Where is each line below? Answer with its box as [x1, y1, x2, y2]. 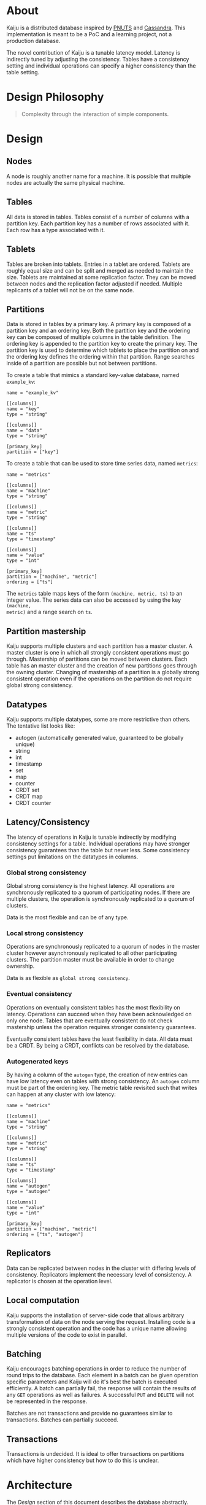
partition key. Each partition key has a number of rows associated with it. [6, 219, 190, 227]
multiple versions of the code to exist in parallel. [6, 1331, 128, 1339]
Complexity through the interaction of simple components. [21, 110, 169, 117]
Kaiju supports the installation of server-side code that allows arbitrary [6, 1312, 185, 1319]
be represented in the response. [6, 1398, 88, 1405]
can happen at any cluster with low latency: [6, 1091, 116, 1098]
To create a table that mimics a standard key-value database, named [6, 371, 180, 379]
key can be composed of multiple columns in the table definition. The [6, 333, 181, 341]
